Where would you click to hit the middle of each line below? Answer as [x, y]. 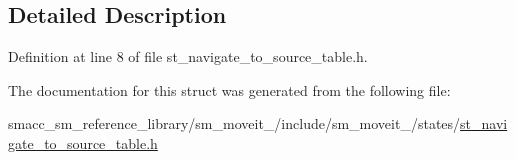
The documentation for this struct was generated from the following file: [229, 89]
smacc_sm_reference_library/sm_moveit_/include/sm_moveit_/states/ [234, 123]
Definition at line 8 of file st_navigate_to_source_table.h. [188, 56]
